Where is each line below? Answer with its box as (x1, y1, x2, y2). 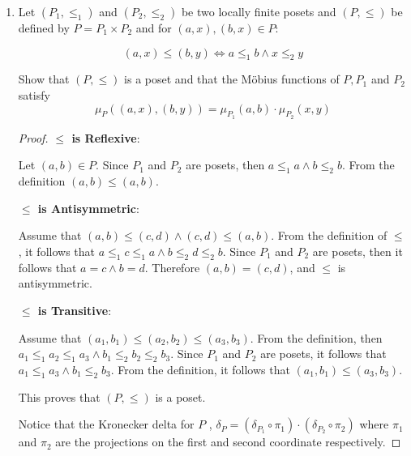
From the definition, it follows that (118, 360, 290, 377)
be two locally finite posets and (181, 3, 336, 19)
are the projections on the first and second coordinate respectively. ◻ (55, 433, 401, 450)
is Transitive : (37, 301, 112, 318)
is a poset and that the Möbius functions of (124, 70, 340, 87)
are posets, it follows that (260, 345, 387, 362)
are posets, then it (312, 242, 403, 259)
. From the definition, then (250, 329, 383, 346)
